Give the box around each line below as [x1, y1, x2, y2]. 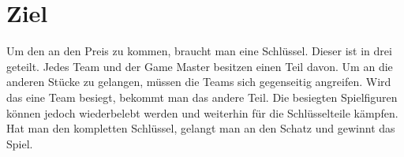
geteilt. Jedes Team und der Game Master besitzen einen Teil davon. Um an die [6, 58, 393, 74]
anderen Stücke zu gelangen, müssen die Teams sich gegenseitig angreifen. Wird [6, 73, 391, 90]
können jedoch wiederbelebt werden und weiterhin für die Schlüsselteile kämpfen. [6, 104, 398, 121]
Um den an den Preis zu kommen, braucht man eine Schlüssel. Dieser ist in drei [6, 43, 392, 59]
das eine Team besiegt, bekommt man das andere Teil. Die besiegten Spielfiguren [6, 88, 398, 105]
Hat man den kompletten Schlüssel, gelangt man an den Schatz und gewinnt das [6, 120, 395, 136]
